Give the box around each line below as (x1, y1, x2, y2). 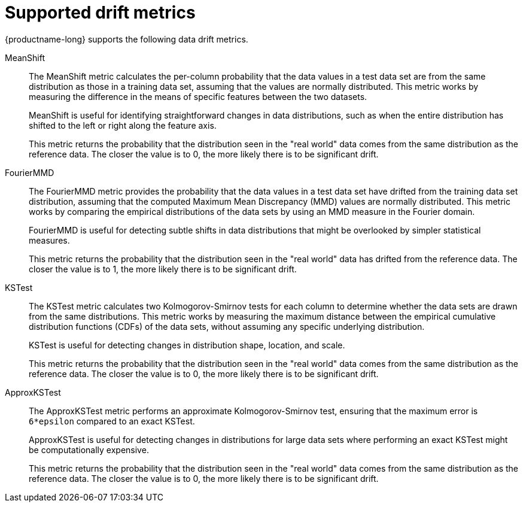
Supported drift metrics (5, 2, 196, 23)
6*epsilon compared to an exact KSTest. (29, 415, 195, 426)
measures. (29, 235, 70, 245)
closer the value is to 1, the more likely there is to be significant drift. (29, 263, 297, 274)
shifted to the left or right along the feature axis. (29, 120, 217, 130)
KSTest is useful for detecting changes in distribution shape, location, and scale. (29, 339, 345, 350)
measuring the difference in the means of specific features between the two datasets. (29, 91, 367, 102)
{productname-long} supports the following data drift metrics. (5, 34, 248, 44)
